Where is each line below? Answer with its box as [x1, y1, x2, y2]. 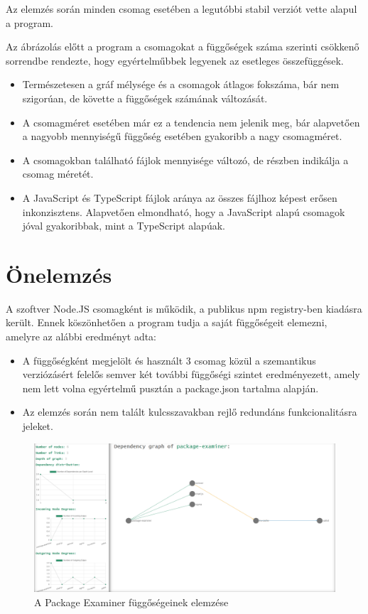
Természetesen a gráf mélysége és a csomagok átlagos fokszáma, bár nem [22, 77, 340, 92]
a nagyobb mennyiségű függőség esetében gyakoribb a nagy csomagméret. [22, 129, 342, 144]
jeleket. [22, 419, 53, 433]
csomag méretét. [22, 166, 94, 181]
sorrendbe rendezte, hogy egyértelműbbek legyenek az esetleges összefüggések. [6, 53, 344, 68]
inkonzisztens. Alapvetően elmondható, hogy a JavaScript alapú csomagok [22, 204, 345, 219]
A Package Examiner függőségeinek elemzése [34, 594, 229, 609]
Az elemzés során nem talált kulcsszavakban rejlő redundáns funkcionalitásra [22, 404, 357, 419]
